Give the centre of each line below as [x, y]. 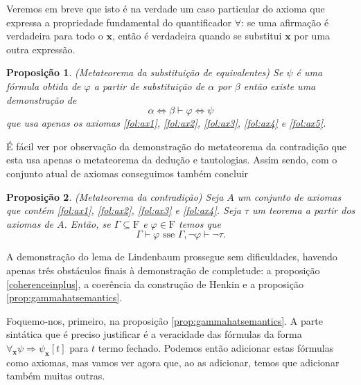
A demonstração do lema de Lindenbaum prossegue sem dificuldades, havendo [172, 257]
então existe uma [280, 86]
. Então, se [87, 223]
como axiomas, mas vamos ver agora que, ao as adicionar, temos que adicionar [173, 362]
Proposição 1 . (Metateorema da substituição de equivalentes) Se [145, 72]
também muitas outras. [56, 376]
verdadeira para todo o [55, 36]
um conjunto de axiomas [289, 196]
